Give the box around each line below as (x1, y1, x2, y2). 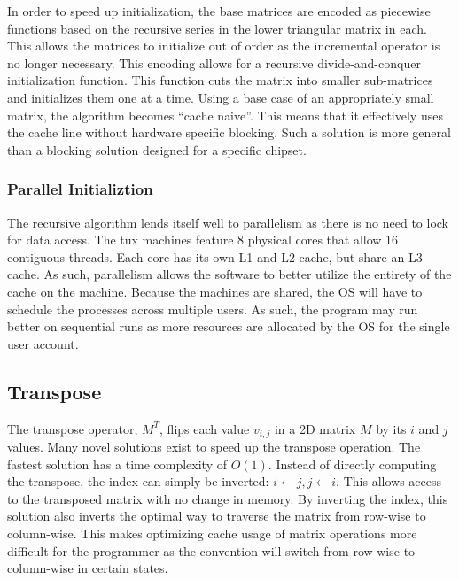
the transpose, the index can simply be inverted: (7, 472, 269, 491)
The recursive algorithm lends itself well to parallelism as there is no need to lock (7, 213, 448, 231)
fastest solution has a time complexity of (7, 454, 228, 473)
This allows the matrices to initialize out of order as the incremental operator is (7, 36, 440, 55)
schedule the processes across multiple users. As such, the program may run (7, 299, 418, 318)
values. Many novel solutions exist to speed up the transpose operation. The (7, 437, 421, 455)
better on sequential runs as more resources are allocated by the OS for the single (7, 317, 450, 336)
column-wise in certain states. (7, 559, 168, 577)
